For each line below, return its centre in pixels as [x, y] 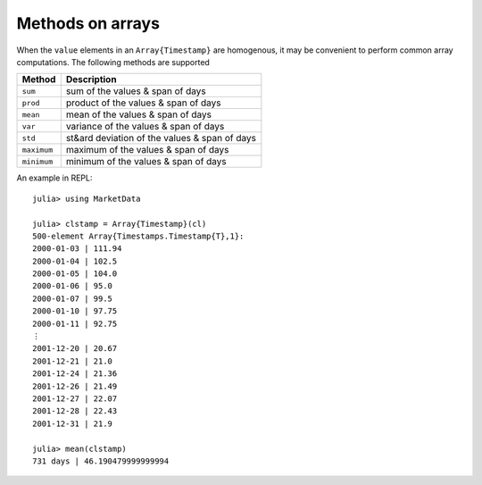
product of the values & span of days [143, 103]
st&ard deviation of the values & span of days [161, 138]
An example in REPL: [54, 178]
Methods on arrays [88, 23]
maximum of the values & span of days [147, 150]
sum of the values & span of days [136, 91]
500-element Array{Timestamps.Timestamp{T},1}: [138, 236]
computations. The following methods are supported [113, 62]
